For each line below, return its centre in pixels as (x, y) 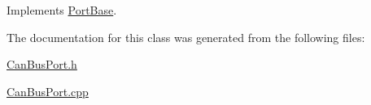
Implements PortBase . (62, 10)
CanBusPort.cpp (48, 91)
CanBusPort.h (42, 64)
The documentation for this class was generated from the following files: (186, 37)
